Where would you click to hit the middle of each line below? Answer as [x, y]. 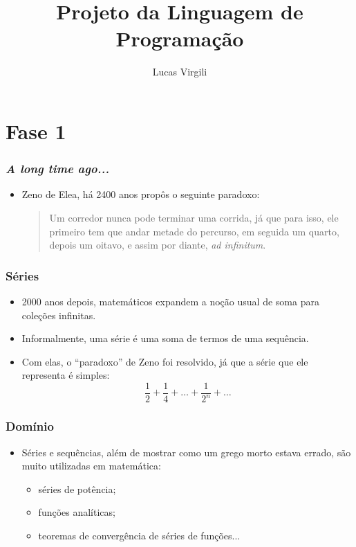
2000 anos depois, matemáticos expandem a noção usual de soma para [170, 301]
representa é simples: [66, 375]
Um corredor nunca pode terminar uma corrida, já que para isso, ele [194, 217]
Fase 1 [36, 131]
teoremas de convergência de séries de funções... [139, 535]
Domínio [30, 426]
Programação [180, 38]
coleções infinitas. [59, 315]
